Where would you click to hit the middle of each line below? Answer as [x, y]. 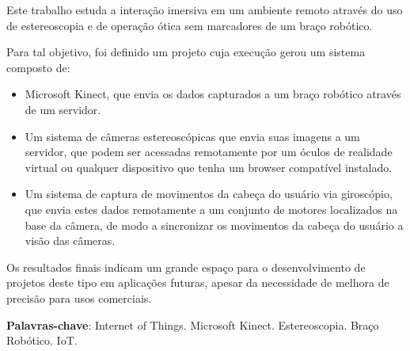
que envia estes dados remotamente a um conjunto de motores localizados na [211, 209]
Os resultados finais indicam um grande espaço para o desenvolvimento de [186, 267]
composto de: [38, 67]
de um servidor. [63, 109]
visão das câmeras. [70, 240]
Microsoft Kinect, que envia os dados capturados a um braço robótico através [213, 94]
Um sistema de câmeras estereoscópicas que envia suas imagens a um [192, 136]
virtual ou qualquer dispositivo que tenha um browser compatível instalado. [209, 167]
